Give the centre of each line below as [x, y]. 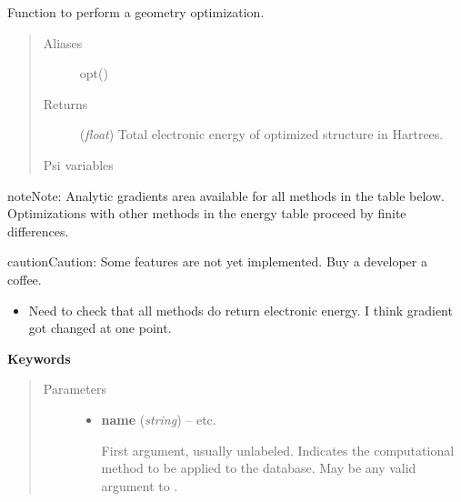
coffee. [25, 279]
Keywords [39, 358]
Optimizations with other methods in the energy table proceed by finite [207, 213]
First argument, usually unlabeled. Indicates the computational [278, 450]
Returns [65, 103]
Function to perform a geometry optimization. [136, 12]
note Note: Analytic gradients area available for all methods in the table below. [226, 195]
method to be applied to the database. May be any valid [259, 468]
